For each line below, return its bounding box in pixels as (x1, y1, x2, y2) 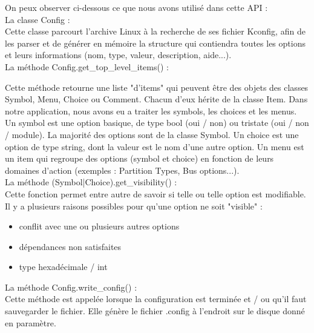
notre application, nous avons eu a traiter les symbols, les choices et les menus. (5, 104, 297, 117)
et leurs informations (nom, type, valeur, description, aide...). (5, 48, 232, 61)
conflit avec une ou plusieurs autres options (19, 220, 180, 232)
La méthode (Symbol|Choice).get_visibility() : (5, 176, 177, 188)
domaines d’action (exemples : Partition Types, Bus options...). (5, 163, 240, 176)
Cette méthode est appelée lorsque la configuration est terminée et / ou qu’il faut (5, 292, 307, 305)
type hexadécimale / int (19, 260, 108, 273)
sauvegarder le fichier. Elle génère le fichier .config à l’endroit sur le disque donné (5, 305, 305, 317)
